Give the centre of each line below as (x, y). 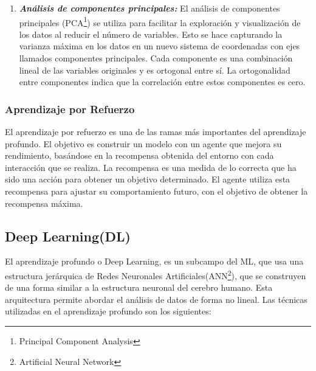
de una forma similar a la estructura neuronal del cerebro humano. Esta (139, 287)
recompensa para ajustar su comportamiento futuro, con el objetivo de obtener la (156, 191)
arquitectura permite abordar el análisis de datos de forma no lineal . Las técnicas (156, 299)
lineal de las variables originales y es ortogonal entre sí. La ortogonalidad (155, 70)
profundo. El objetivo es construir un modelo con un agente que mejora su (143, 143)
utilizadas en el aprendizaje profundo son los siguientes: (108, 311)
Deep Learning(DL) (68, 236)
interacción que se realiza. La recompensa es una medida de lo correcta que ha (151, 167)
